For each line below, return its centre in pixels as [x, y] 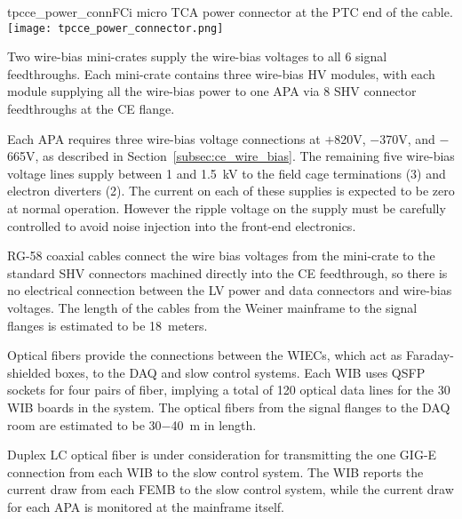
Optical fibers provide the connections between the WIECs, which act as [205, 355]
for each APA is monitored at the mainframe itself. [146, 506]
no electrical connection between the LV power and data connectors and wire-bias [230, 290]
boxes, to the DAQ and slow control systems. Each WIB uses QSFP [240, 372]
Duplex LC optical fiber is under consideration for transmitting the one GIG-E [222, 455]
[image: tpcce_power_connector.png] [115, 28]
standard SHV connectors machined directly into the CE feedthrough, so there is [227, 272]
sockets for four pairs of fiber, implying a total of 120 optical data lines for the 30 [229, 390]
